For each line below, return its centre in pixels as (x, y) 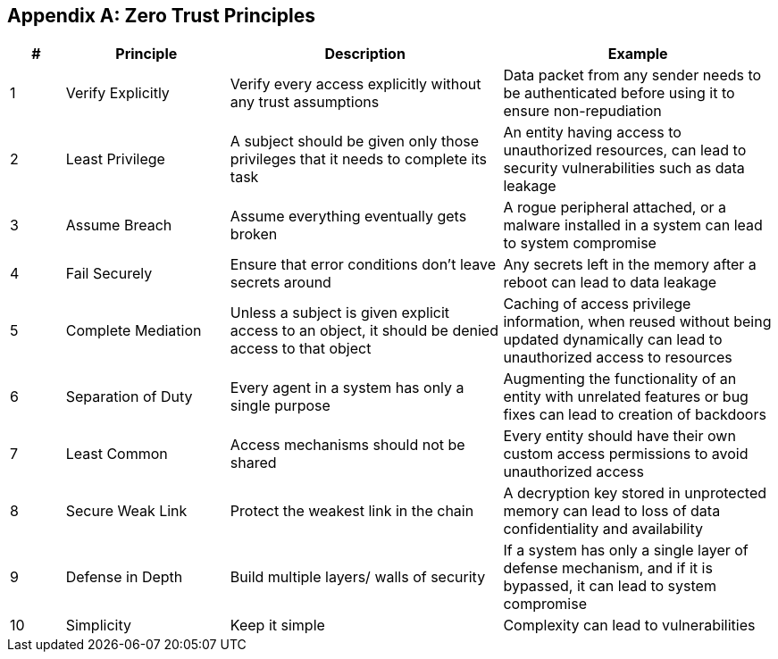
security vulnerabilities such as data (624, 168)
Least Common (117, 454)
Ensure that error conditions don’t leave (363, 265)
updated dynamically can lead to (613, 340)
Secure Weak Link (126, 511)
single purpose (280, 406)
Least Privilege (115, 159)
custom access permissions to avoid (626, 454)
